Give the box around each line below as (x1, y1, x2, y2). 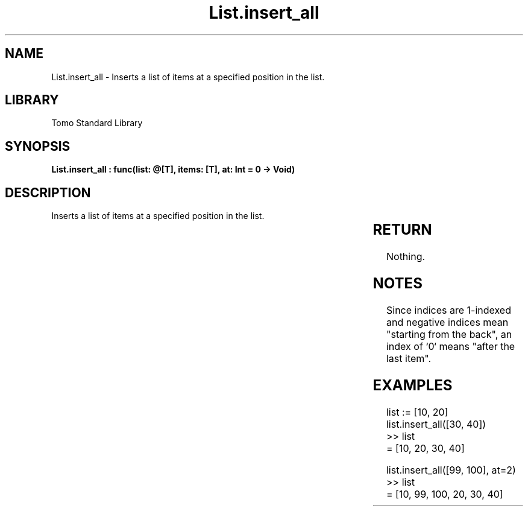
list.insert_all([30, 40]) (386, 417, 486, 430)
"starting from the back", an (386, 328, 512, 340)
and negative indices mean (386, 316, 509, 328)
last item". (386, 352, 432, 364)
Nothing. (386, 250, 426, 263)
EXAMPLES (372, 376, 453, 394)
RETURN (372, 221, 432, 239)
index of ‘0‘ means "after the (386, 340, 515, 352)
